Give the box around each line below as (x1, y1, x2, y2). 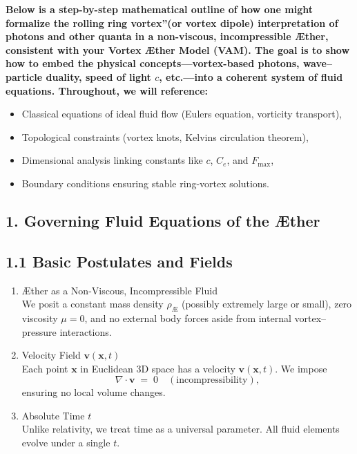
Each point (21, 361, 68, 375)
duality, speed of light (46, 69, 151, 84)
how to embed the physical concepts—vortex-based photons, (6, 56, 300, 70)
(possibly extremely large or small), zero (181, 296, 352, 311)
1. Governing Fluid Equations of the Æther (6, 209, 320, 231)
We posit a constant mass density (21, 296, 164, 311)
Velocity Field (21, 348, 81, 362)
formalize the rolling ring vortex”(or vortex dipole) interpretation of (6, 15, 338, 30)
